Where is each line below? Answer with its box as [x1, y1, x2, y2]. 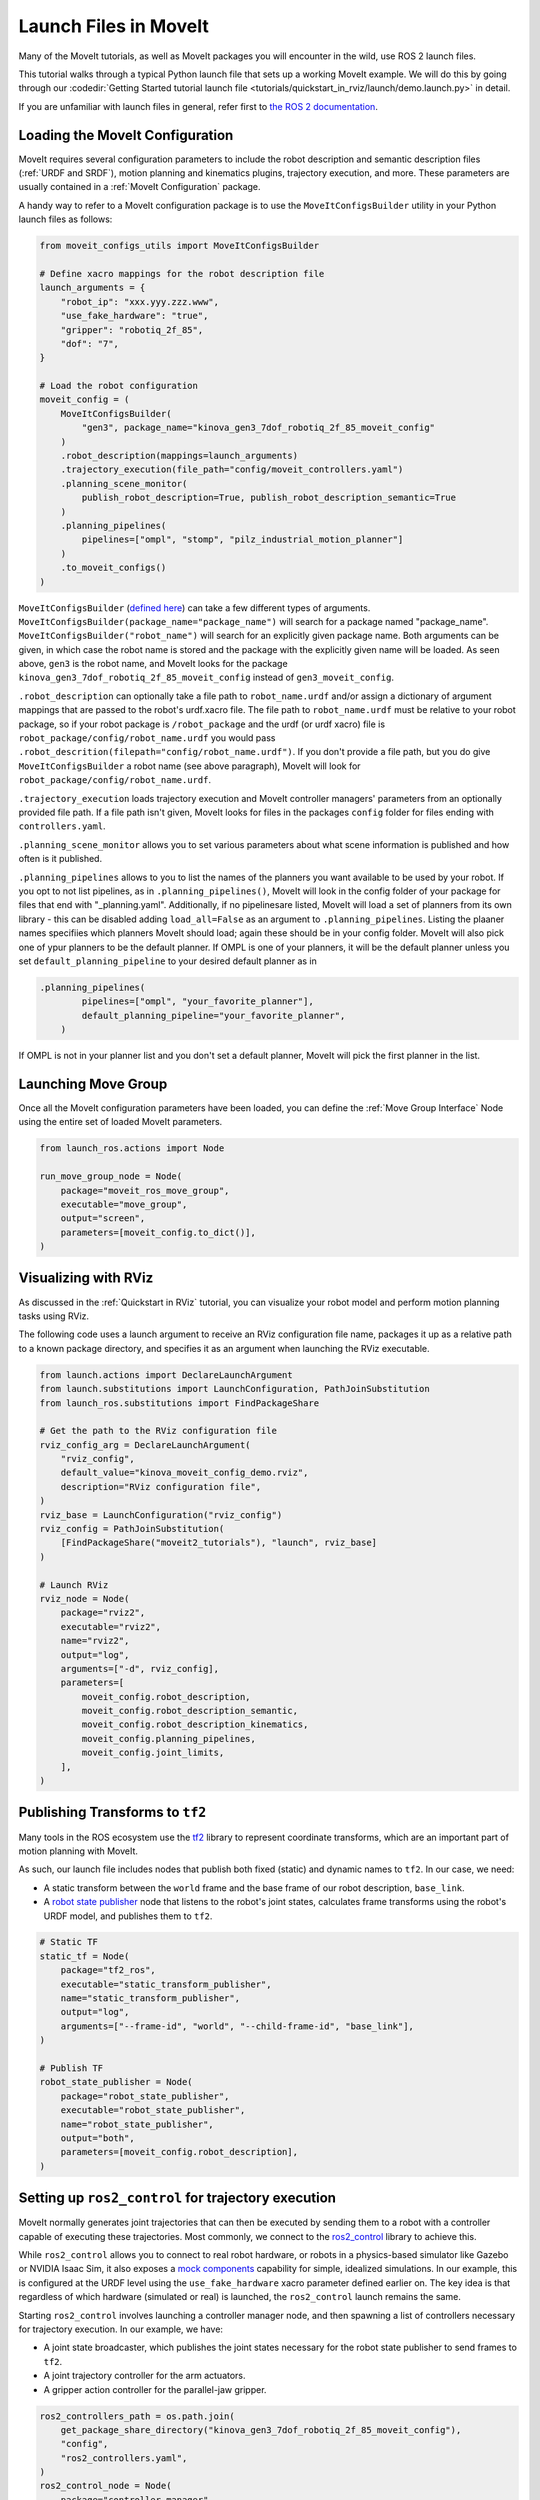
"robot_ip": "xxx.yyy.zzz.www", [60, 296, 220, 307]
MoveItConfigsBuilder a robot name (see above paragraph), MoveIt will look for [18, 760, 361, 772]
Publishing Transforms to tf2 [18, 1804, 207, 1821]
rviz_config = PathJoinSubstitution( [39, 1523, 225, 1535]
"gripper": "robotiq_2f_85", [60, 324, 204, 335]
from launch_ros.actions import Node [39, 1143, 225, 1154]
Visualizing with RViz [18, 1270, 154, 1287]
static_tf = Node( [39, 1950, 130, 1962]
